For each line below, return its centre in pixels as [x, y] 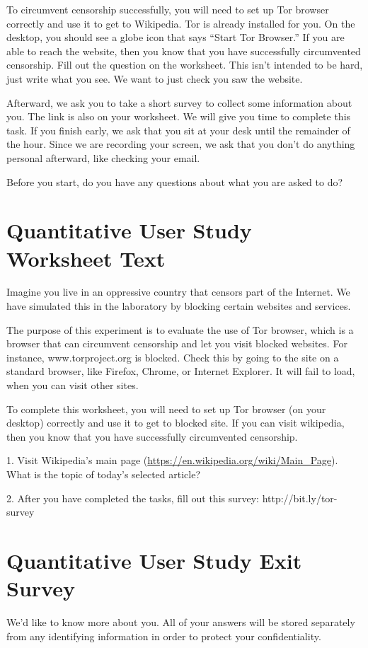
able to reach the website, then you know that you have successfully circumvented [184, 51]
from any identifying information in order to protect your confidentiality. [164, 636]
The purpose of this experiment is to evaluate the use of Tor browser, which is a [180, 329]
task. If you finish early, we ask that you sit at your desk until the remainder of [178, 130]
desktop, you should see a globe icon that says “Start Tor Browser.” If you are [176, 37]
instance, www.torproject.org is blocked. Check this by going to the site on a [173, 357]
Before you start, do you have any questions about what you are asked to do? [175, 181]
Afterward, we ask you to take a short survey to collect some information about [179, 102]
